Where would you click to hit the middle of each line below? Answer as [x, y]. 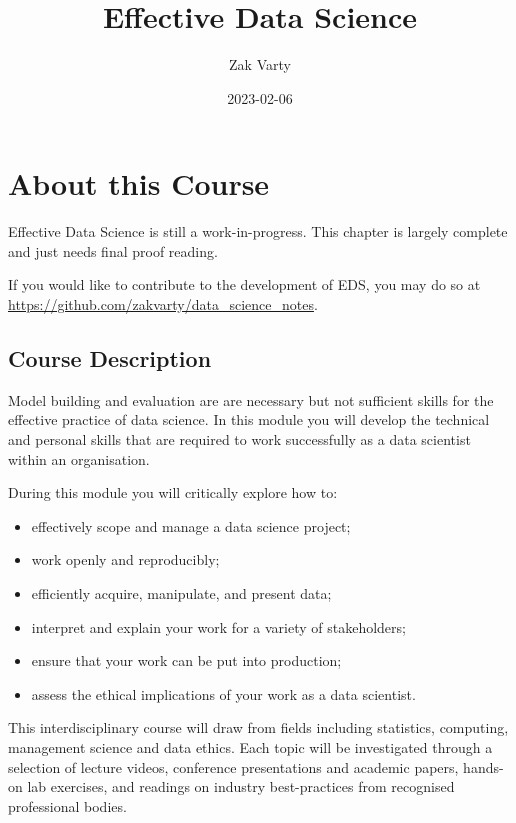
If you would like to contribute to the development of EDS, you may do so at [244, 284]
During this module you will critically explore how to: [173, 492]
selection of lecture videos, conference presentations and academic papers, [233, 766]
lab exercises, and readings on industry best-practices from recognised [241, 786]
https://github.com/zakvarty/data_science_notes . [163, 304]
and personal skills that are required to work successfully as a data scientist [239, 439]
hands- [483, 766]
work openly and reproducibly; [125, 559]
